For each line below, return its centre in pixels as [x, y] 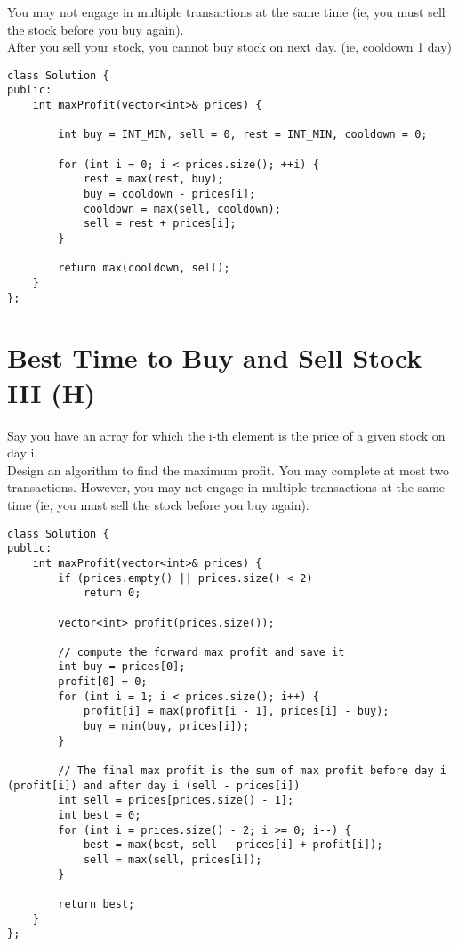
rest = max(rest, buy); [153, 179]
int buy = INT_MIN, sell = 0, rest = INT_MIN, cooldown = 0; [243, 135]
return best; [96, 904]
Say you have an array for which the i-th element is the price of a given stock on [226, 435]
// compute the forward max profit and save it [201, 652]
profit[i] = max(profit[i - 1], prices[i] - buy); [236, 712]
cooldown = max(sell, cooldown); [182, 209]
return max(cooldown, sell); [144, 268]
